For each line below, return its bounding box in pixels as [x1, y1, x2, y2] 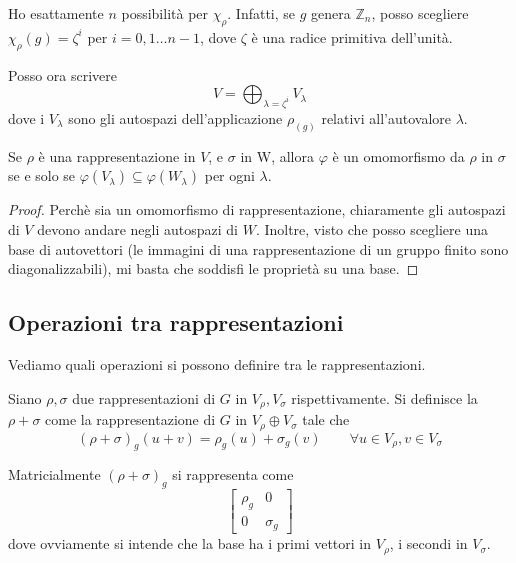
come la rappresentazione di [45, 409, 216, 430]
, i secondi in [389, 533, 468, 554]
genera [311, 3, 351, 23]
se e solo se [8, 165, 76, 186]
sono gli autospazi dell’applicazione [68, 107, 283, 128]
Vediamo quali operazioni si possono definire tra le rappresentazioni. [8, 354, 426, 375]
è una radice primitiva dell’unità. [251, 26, 453, 47]
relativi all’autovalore [321, 107, 451, 128]
